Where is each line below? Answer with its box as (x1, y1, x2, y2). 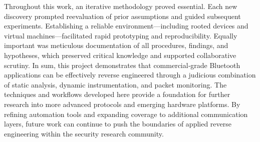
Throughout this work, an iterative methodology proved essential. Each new (4, 1, 237, 11)
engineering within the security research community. (4, 128, 164, 138)
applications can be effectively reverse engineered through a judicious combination (4, 69, 256, 80)
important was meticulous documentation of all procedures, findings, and (4, 40, 228, 50)
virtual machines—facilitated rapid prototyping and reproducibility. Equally (4, 30, 237, 40)
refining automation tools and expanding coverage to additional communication (4, 108, 248, 119)
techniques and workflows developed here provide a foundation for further (4, 89, 230, 99)
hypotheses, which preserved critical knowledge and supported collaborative (4, 49, 236, 60)
